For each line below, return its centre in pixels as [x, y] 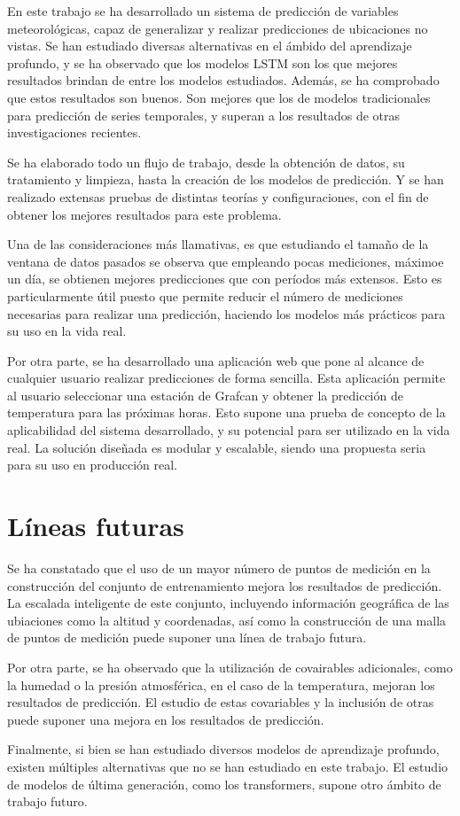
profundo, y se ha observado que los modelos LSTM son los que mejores [203, 62]
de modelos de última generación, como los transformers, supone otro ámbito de [224, 784]
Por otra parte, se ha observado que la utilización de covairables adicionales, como [230, 667]
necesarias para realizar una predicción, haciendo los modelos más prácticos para [226, 313]
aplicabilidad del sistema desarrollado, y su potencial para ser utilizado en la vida [229, 430]
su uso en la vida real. [67, 331]
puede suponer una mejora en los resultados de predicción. [166, 719]
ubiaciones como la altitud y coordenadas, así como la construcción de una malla [227, 620]
